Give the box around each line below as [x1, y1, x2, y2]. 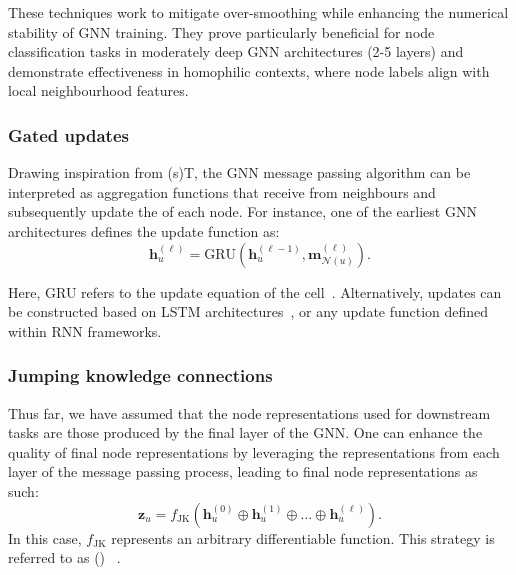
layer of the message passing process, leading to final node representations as [8, 461, 478, 482]
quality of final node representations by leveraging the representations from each [8, 441, 500, 462]
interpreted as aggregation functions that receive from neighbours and [8, 181, 436, 202]
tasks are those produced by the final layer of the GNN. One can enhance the [8, 422, 483, 443]
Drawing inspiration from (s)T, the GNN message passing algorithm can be [8, 162, 471, 183]
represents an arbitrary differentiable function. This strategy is [111, 527, 495, 548]
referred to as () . [8, 547, 121, 568]
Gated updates [8, 122, 129, 147]
